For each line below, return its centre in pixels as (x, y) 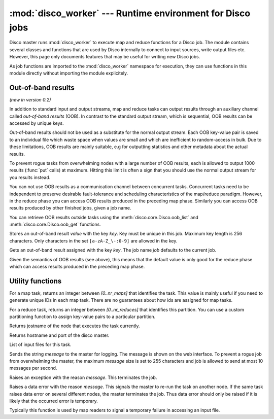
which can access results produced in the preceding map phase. (77, 267)
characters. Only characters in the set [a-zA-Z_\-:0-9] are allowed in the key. (93, 240)
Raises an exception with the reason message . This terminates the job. (83, 377)
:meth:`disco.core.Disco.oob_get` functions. (55, 224)
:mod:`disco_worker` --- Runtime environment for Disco (130, 13)
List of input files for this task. (40, 344)
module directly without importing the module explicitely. (69, 73)
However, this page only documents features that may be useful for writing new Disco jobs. (105, 57)
